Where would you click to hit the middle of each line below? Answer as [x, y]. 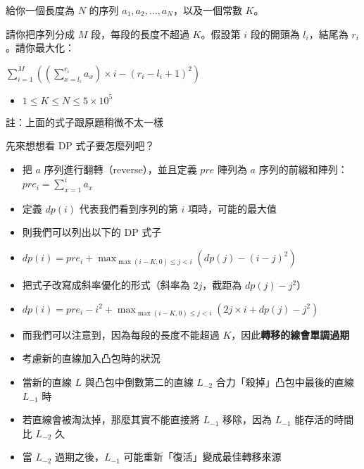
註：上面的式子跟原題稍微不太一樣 [84, 121]
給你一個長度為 [40, 10]
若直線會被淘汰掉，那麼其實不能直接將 [111, 419]
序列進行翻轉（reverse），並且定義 [120, 169]
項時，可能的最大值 [232, 208]
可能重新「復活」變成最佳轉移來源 [202, 457]
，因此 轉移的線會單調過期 [290, 334]
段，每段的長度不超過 [140, 33]
